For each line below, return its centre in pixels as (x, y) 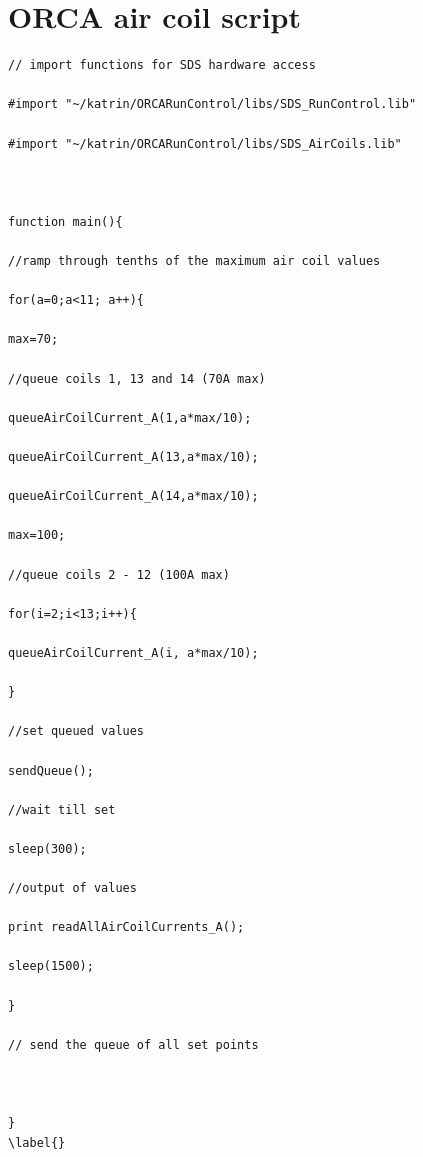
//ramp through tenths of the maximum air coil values (194, 261)
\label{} (37, 1142)
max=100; (37, 535)
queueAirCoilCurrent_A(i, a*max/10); (133, 652)
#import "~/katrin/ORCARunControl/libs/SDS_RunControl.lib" (212, 104)
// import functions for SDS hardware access (162, 65)
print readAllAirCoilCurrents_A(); (126, 927)
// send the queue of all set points (133, 1044)
